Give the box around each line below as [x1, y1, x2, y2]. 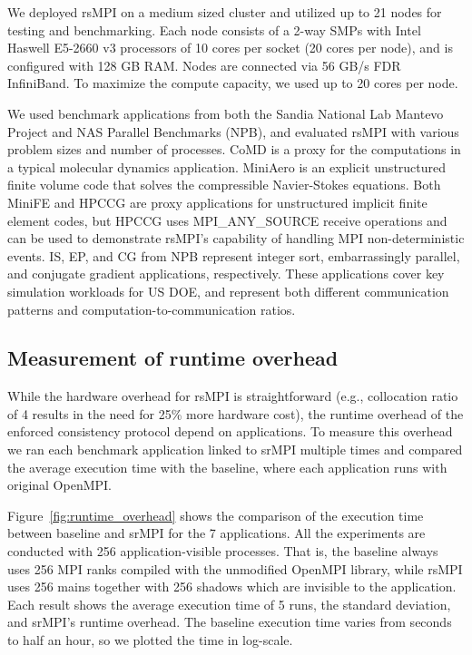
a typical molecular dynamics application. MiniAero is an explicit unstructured [7, 157, 447, 176]
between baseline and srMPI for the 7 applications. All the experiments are [7, 523, 426, 543]
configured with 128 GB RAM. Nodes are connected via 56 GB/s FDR [7, 55, 401, 74]
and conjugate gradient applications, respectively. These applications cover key [7, 264, 445, 283]
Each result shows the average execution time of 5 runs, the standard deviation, [7, 594, 451, 613]
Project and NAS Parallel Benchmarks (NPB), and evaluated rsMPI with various [7, 122, 459, 141]
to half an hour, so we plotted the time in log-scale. [7, 631, 293, 650]
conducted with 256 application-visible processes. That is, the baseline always [7, 542, 438, 561]
